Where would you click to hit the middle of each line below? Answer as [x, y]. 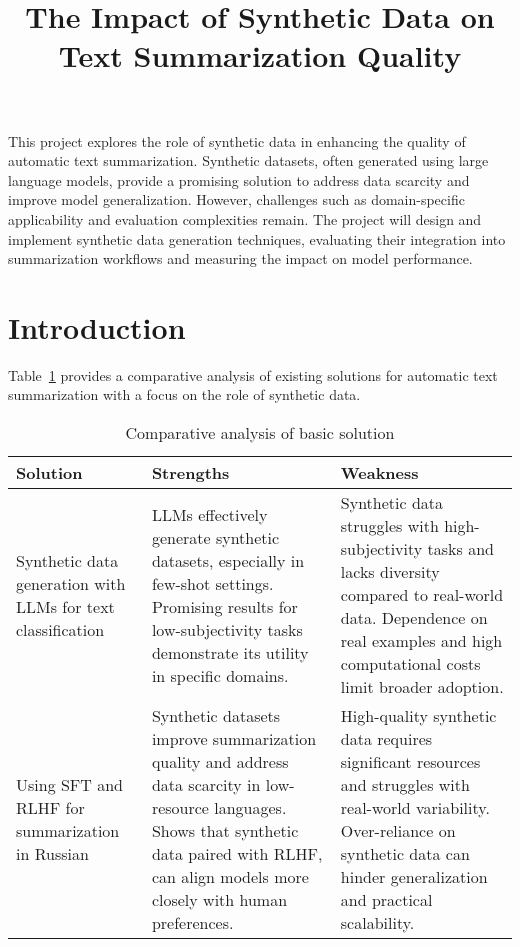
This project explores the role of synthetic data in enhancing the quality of [237, 140]
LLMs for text [65, 606]
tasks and [460, 549]
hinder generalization [414, 877]
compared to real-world [422, 595]
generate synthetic [215, 537]
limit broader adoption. [422, 687]
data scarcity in [206, 785]
